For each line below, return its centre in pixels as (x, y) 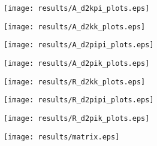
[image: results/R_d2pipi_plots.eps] (79, 100)
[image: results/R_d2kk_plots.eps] (75, 82)
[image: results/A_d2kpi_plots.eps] (77, 8)
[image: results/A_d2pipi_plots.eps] (79, 45)
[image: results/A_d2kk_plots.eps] (75, 27)
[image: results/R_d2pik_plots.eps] (77, 118)
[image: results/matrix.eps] (62, 137)
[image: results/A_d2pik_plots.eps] (77, 63)
